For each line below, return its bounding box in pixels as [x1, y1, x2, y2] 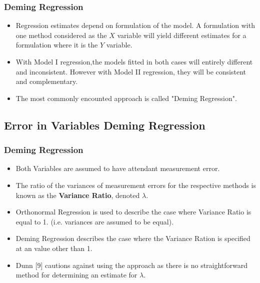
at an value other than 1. [15, 242, 92, 253]
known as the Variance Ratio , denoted [15, 189, 140, 200]
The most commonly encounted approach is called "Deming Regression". [15, 92, 237, 103]
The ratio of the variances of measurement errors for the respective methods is [15, 179, 256, 190]
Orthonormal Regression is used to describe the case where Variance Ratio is [15, 206, 251, 217]
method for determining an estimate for [15, 269, 137, 280]
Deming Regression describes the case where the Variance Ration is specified [15, 233, 250, 243]
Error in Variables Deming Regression [4, 117, 205, 132]
